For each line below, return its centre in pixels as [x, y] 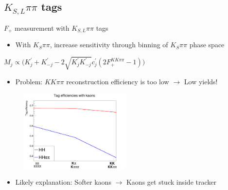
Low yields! [201, 81]
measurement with [42, 28]
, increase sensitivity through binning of [109, 45]
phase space [207, 45]
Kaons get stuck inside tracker [171, 182]
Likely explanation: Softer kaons [63, 182]
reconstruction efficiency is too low [118, 81]
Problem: [29, 81]
